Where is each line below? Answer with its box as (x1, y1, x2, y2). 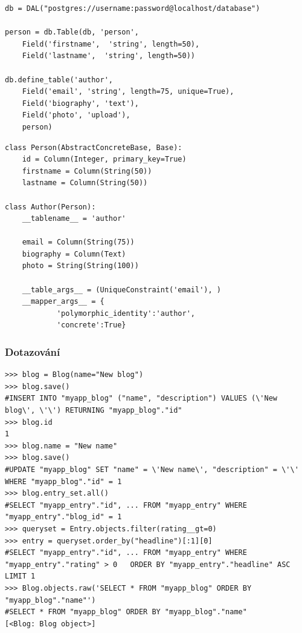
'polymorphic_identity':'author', (56, 309, 195, 318)
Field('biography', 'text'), (22, 99, 139, 108)
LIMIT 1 (5, 572, 36, 581)
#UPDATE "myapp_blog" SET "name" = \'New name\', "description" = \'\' (5, 465, 299, 474)
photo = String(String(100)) (22, 261, 139, 271)
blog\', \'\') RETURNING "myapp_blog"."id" (5, 406, 182, 415)
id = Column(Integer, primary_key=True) (22, 155, 187, 164)
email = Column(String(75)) (22, 238, 135, 247)
